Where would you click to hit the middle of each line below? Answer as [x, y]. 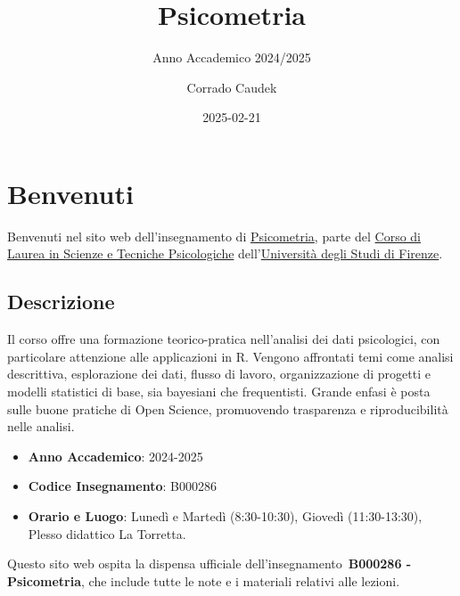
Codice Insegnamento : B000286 [122, 486]
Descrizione [61, 302]
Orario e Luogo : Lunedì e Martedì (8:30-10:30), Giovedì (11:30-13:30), [225, 515]
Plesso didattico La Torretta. [107, 533]
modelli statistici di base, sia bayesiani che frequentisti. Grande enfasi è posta [219, 392]
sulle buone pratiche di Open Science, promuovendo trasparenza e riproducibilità [228, 408]
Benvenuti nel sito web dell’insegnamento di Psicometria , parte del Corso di [214, 236]
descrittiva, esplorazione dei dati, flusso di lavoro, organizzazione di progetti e [219, 374]
